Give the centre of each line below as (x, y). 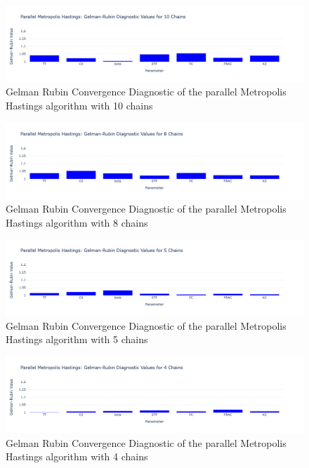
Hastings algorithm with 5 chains (77, 339)
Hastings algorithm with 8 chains (77, 222)
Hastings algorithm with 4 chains (77, 456)
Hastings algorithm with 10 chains (79, 106)
